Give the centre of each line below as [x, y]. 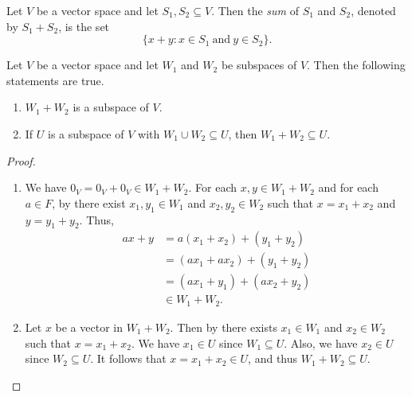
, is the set [84, 26]
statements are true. [55, 80]
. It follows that [128, 358]
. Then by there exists [224, 327]
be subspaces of [259, 65]
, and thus [273, 358]
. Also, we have [321, 343]
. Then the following [356, 65]
